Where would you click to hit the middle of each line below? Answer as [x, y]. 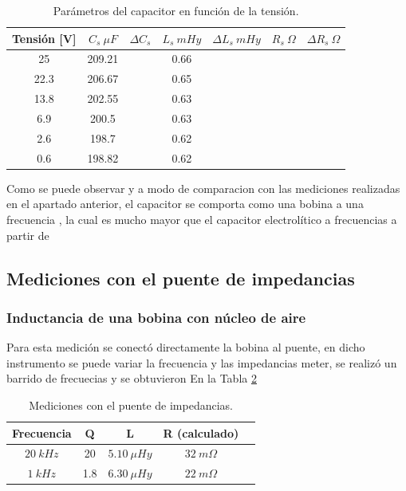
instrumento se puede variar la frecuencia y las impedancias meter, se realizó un [202, 362]
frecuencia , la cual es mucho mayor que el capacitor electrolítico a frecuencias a [202, 219]
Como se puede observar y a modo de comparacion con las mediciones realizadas [203, 188]
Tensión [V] [44, 38]
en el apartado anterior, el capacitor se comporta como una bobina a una [185, 204]
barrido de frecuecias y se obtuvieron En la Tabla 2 [132, 378]
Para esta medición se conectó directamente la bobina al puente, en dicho [186, 347]
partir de [28, 235]
